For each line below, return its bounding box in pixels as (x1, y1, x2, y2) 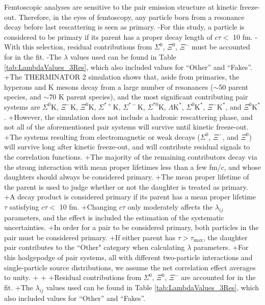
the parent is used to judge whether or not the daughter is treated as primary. (4, 181, 248, 192)
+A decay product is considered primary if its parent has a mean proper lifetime (4, 191, 256, 202)
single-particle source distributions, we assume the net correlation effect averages (4, 262, 256, 272)
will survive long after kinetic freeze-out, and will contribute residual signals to (4, 141, 250, 152)
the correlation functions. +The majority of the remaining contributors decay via (4, 151, 257, 162)
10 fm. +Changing (59, 201, 117, 212)
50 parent (219, 81, 249, 92)
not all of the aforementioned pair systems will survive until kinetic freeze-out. (4, 121, 249, 132)
